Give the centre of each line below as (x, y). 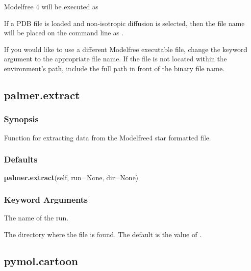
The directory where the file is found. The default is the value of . (103, 234)
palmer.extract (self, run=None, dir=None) (71, 177)
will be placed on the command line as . (64, 33)
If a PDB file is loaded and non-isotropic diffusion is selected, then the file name (124, 23)
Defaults (21, 159)
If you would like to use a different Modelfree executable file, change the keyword (126, 49)
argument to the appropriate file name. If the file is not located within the (115, 59)
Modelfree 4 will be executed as (51, 6)
